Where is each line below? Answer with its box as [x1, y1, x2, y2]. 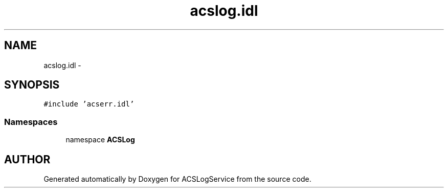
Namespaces [4, 116, 58, 127]
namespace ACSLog [65, 135, 135, 144]
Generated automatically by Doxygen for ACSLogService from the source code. [43, 175, 311, 184]
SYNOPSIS [4, 78, 60, 92]
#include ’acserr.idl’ [43, 100, 135, 109]
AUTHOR [4, 153, 51, 166]
